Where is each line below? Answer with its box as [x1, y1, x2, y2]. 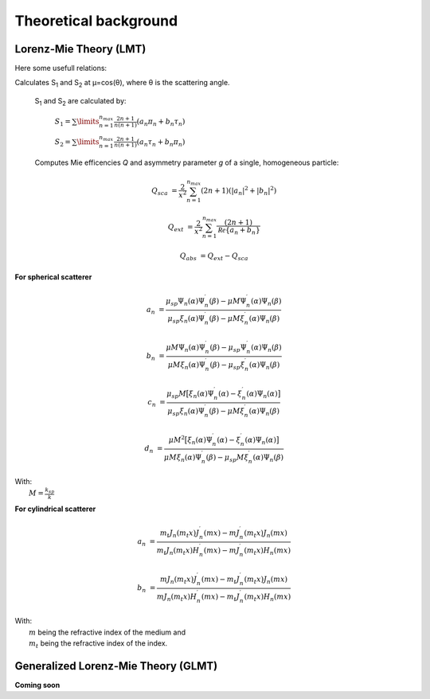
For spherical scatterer [14, 271, 92, 282]
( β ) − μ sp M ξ [205, 452, 248, 463]
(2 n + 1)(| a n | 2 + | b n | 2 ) [200, 185, 277, 197]
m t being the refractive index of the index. [29, 638, 168, 650]
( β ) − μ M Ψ [209, 296, 247, 306]
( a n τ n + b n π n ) [136, 137, 186, 148]
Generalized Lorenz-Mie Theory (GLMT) [14, 659, 218, 673]
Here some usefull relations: [14, 64, 107, 73]
